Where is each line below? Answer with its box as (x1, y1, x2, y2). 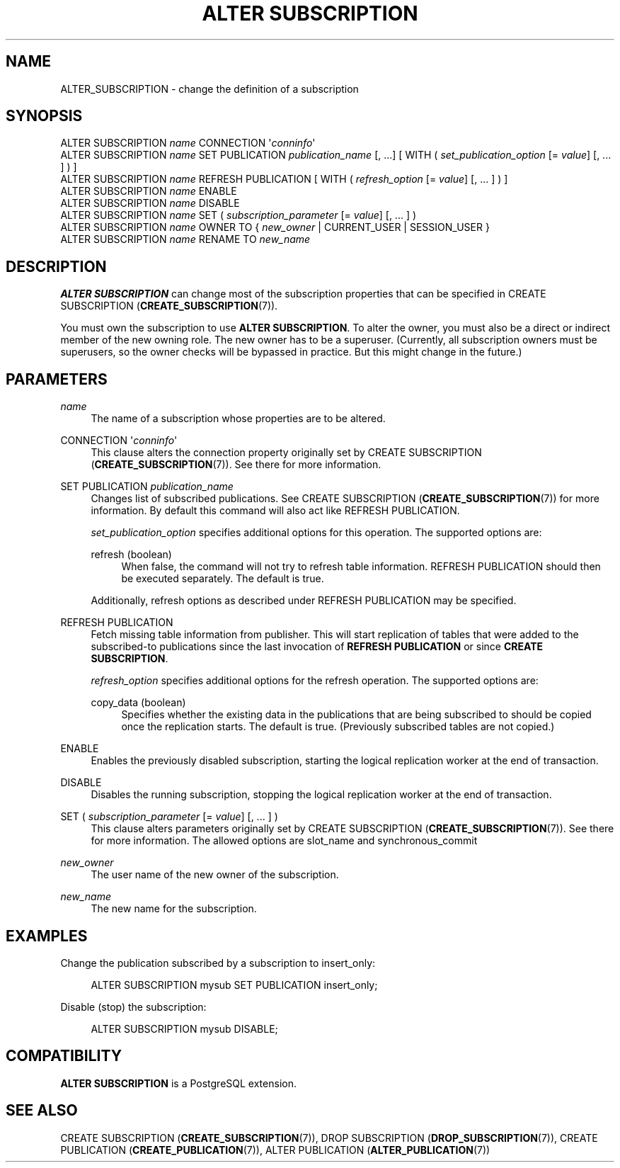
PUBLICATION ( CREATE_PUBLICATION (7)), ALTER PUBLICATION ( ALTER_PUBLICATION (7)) (60, 1143, 490, 1156)
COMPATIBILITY (6, 1047, 122, 1065)
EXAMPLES (6, 926, 88, 945)
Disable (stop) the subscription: (60, 1000, 207, 1013)
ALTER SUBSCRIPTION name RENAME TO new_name (60, 233, 311, 246)
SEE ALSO (6, 1101, 78, 1120)
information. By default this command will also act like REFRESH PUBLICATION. (91, 504, 460, 517)
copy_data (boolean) (91, 696, 186, 709)
